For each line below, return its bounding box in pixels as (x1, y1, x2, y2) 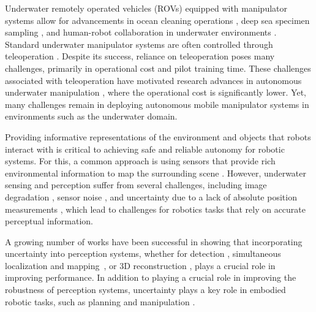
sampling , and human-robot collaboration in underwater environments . (5, 26, 277, 39)
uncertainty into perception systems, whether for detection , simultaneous (5, 247, 281, 260)
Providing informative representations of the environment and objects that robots (5, 130, 311, 143)
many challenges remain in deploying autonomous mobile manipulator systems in (5, 97, 309, 110)
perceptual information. (5, 215, 94, 227)
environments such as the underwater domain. (5, 110, 178, 123)
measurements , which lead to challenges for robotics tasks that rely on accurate (5, 202, 306, 215)
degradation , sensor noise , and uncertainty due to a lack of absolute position (5, 190, 297, 203)
